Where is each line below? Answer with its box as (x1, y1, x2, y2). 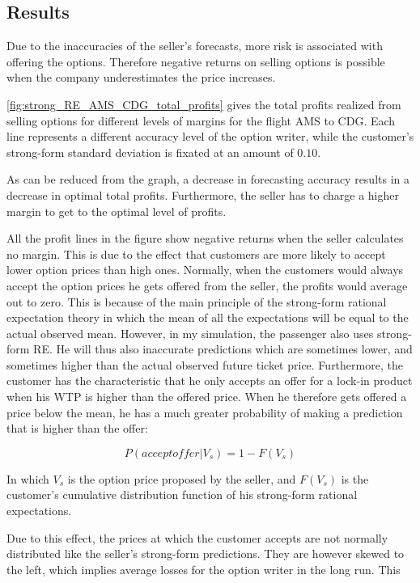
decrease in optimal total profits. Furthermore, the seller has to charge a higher (6, 186, 399, 203)
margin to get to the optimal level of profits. (6, 202, 227, 219)
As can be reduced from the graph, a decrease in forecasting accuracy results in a (6, 171, 410, 188)
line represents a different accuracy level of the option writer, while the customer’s (6, 128, 414, 145)
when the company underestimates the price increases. (6, 69, 276, 86)
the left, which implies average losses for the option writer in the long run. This (6, 560, 401, 577)
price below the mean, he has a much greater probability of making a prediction (6, 403, 403, 420)
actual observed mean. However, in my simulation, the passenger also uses (6, 324, 374, 341)
